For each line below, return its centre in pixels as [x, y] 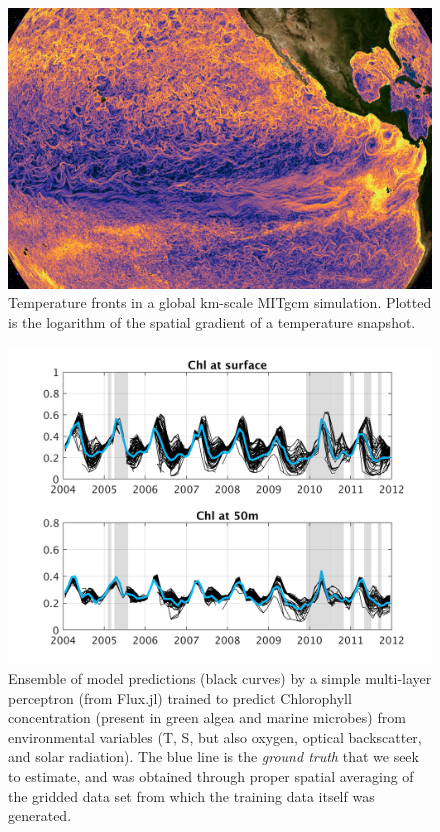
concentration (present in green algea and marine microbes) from [207, 717]
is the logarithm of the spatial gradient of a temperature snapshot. [212, 321]
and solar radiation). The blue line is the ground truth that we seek [213, 756]
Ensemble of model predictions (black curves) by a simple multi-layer [220, 678]
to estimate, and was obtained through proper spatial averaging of [211, 776]
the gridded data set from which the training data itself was [191, 795]
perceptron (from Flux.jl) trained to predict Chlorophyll [180, 697]
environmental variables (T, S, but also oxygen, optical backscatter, [215, 736]
